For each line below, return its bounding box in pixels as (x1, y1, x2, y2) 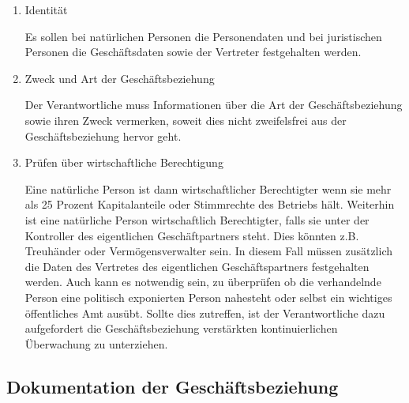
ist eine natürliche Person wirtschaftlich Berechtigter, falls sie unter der (24, 211, 370, 228)
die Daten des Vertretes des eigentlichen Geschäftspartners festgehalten (24, 258, 370, 274)
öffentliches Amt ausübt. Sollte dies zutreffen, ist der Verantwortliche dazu (24, 304, 385, 321)
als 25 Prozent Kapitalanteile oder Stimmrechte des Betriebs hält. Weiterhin (24, 196, 395, 213)
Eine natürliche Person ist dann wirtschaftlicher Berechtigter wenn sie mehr (24, 180, 392, 197)
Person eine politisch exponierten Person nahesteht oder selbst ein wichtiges (24, 288, 392, 305)
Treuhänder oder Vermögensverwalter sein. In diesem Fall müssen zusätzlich (24, 243, 392, 259)
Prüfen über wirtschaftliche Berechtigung (24, 154, 223, 171)
